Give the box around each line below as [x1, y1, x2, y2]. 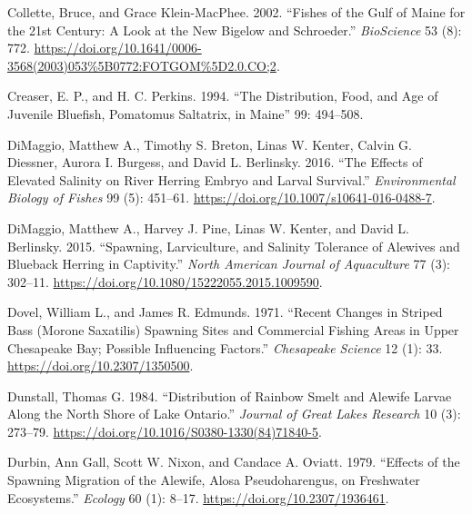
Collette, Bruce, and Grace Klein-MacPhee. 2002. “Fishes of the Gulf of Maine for [7, 3, 466, 21]
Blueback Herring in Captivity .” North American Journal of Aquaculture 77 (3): [7, 254, 450, 273]
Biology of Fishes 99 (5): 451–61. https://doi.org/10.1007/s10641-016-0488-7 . [7, 188, 436, 207]
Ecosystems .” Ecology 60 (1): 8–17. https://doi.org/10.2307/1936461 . [7, 488, 389, 507]
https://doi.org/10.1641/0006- [34, 38, 202, 57]
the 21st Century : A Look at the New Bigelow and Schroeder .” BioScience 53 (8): [7, 20, 462, 39]
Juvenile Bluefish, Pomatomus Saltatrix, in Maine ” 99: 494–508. [7, 104, 364, 123]
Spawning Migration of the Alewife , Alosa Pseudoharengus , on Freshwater [7, 470, 420, 489]
